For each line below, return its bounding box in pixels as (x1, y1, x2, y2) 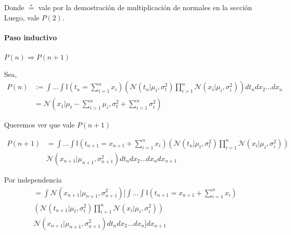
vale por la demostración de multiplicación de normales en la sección (38, 2, 252, 12)
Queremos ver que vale (4, 119, 75, 130)
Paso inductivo (4, 32, 57, 42)
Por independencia (4, 174, 62, 185)
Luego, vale (4, 12, 40, 22)
